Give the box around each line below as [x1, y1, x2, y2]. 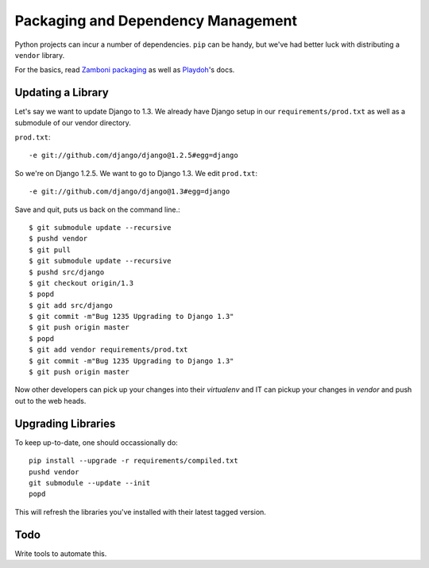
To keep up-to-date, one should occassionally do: [14, 437, 178, 447]
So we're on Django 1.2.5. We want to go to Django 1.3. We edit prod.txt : [14, 168, 258, 178]
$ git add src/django [29, 301, 113, 309]
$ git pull [29, 245, 71, 254]
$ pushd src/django [29, 267, 105, 277]
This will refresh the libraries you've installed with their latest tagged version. [14, 507, 266, 516]
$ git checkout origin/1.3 [29, 278, 134, 287]
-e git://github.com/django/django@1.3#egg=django [29, 187, 230, 196]
